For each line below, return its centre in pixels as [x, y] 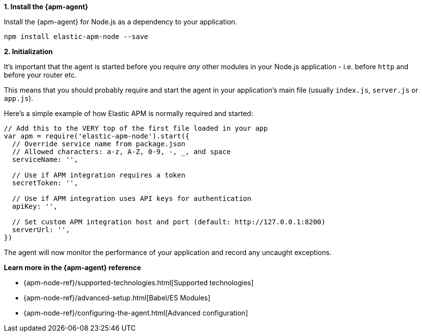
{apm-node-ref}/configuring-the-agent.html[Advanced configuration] [136, 313]
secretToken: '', [45, 183]
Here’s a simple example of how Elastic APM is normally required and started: [129, 113]
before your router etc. [40, 75]
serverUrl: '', [41, 230]
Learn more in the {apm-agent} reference [73, 267]
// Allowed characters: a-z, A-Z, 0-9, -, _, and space [121, 152]
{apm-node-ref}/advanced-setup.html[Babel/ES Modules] [117, 298]
